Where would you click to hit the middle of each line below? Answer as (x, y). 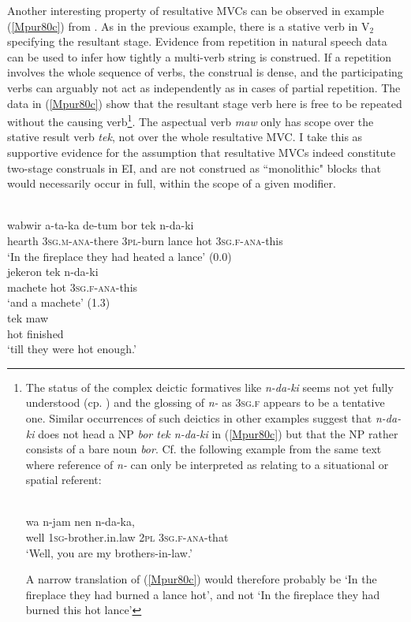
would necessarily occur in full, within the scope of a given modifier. (172, 183)
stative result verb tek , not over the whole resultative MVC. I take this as (185, 137)
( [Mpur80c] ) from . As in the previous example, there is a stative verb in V (189, 26)
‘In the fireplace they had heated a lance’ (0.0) (120, 256)
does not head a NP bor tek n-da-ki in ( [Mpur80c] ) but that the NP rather (218, 433)
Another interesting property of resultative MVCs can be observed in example (196, 10)
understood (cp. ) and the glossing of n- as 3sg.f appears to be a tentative (205, 402)
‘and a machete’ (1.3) (59, 302)
